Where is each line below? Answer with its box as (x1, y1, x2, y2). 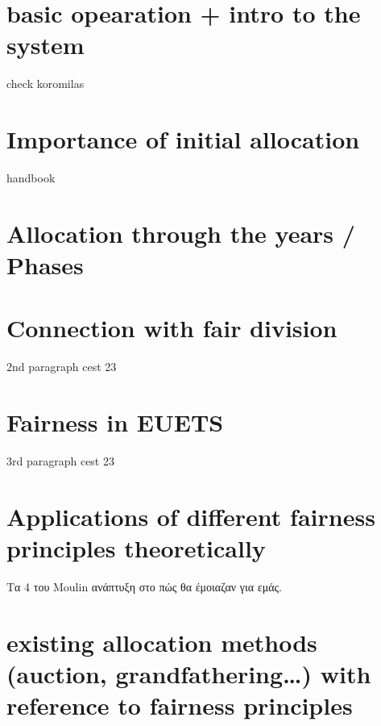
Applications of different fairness (6, 499, 375, 532)
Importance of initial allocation (6, 123, 360, 156)
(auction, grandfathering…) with (6, 657, 371, 690)
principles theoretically (6, 532, 266, 564)
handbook (6, 169, 56, 186)
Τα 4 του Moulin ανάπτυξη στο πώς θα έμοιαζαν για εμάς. (6, 578, 282, 595)
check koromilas (6, 75, 85, 92)
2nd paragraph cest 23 (6, 358, 117, 375)
